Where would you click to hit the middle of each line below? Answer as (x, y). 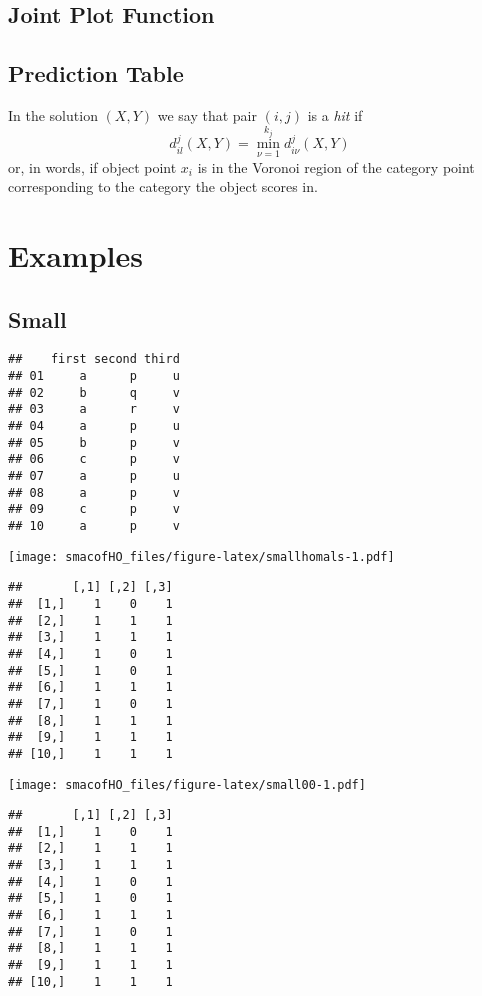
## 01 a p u (94, 376)
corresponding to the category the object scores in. (163, 186)
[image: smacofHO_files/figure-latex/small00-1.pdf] (187, 784)
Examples (75, 255)
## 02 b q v (94, 392)
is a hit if (335, 114)
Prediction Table (96, 73)
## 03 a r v (94, 409)
